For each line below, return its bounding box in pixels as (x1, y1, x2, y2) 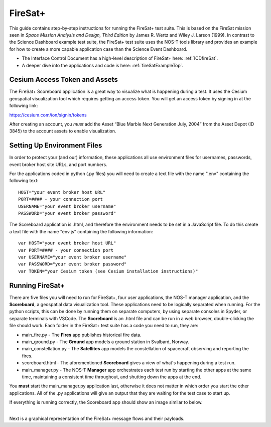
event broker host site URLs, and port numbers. (9, 161, 107, 168)
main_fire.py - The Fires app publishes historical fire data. (22, 332, 142, 338)
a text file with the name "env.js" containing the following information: (9, 228, 153, 234)
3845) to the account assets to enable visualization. (9, 128, 116, 134)
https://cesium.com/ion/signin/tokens (9, 112, 87, 118)
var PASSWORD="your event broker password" (18, 261, 127, 267)
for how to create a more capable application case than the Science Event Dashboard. (9, 46, 188, 52)
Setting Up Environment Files (9, 141, 102, 150)
